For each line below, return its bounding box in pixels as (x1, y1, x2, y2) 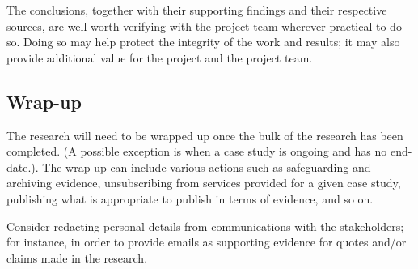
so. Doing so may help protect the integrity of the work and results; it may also (6, 33, 400, 50)
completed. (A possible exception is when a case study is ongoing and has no (6, 143, 387, 160)
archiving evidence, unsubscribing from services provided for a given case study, (6, 174, 401, 191)
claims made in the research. (6, 249, 148, 266)
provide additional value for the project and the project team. (6, 49, 313, 66)
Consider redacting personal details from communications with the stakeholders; (6, 217, 404, 234)
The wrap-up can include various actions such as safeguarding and (42, 158, 371, 175)
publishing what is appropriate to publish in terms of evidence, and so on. (6, 190, 374, 207)
